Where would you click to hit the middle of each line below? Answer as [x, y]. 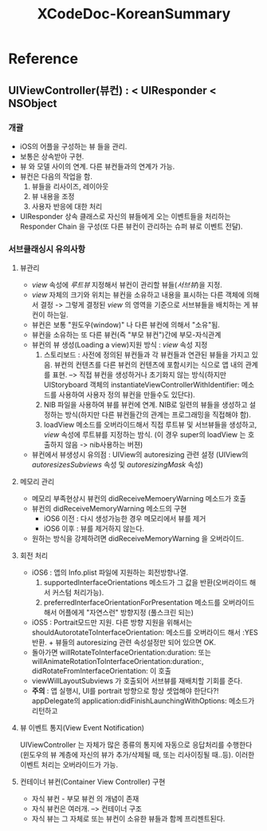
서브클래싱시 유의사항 [47, 249]
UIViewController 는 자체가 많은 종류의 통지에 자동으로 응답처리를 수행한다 [136, 745]
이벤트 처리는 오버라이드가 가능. [69, 765]
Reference [43, 59]
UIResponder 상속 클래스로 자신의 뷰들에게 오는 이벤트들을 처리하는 [125, 216]
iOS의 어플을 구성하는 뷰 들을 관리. [73, 146]
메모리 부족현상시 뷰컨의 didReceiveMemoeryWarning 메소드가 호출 [139, 499]
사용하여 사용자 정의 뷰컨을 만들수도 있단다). [127, 395]
